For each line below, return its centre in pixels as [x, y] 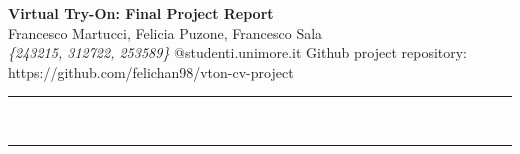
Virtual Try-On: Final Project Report [141, 13]
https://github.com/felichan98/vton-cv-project [151, 71]
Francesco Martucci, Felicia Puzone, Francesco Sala [165, 32]
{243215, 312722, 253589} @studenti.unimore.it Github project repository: [238, 52]
